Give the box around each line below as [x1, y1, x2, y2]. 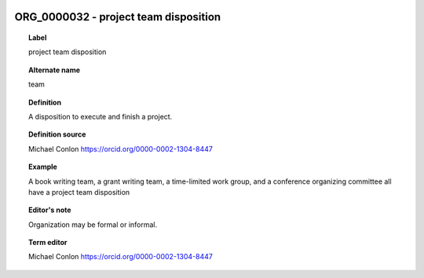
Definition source [28, 130, 86, 139]
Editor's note [28, 205, 71, 215]
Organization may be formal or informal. [28, 220, 157, 229]
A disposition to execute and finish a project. [28, 112, 173, 121]
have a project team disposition [28, 187, 130, 196]
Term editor [28, 238, 68, 247]
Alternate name [28, 65, 81, 75]
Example [28, 162, 58, 172]
